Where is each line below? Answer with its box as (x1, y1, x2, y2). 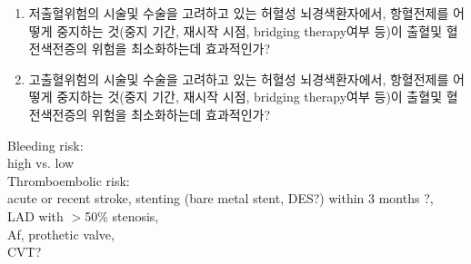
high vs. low (7, 153, 75, 172)
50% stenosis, (85, 206, 159, 225)
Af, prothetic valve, (7, 224, 115, 243)
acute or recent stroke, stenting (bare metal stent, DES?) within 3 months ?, (7, 189, 434, 208)
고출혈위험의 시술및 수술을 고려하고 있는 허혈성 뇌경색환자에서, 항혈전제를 (28, 69, 449, 88)
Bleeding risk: (7, 135, 84, 154)
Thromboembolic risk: (7, 171, 130, 190)
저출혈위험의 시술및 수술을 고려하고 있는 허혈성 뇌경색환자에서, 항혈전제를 (28, 4, 449, 22)
